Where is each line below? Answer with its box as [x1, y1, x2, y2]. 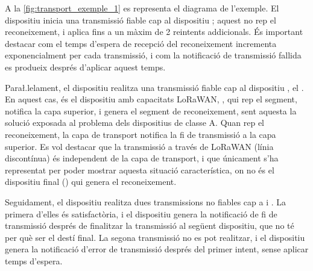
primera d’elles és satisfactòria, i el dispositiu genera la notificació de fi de [5, 207, 277, 220]
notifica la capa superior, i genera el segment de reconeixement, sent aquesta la [5, 104, 297, 117]
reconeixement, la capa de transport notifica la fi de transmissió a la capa [5, 128, 276, 140]
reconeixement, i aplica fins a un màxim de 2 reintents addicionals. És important [5, 25, 303, 38]
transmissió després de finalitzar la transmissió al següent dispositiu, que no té [5, 219, 294, 232]
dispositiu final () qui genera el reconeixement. [5, 175, 177, 188]
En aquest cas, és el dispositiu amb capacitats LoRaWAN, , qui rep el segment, [5, 93, 297, 105]
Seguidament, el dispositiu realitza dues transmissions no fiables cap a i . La [5, 195, 286, 208]
